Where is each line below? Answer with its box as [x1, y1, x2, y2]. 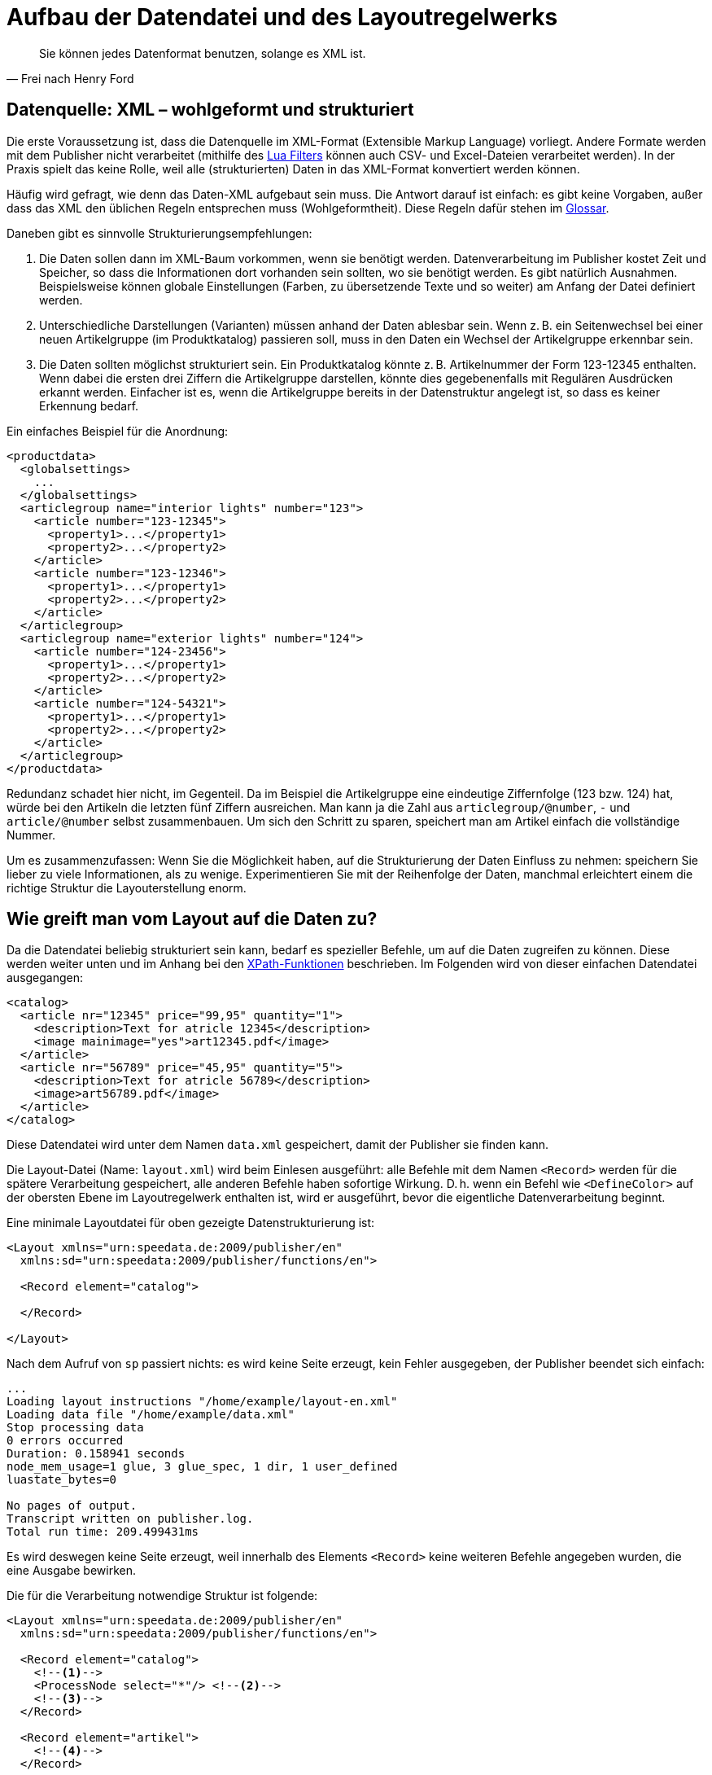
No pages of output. [7, 1499, 138, 1513]
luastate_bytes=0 [7, 1473, 116, 1487]
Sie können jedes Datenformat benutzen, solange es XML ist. [39, 46, 366, 60]
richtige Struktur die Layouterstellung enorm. [7, 880, 247, 895]
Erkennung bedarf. [39, 398, 139, 413]
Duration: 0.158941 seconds [7, 1447, 186, 1461]
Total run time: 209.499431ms [7, 1525, 199, 1539]
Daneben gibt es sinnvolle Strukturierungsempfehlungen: [7, 226, 312, 240]
